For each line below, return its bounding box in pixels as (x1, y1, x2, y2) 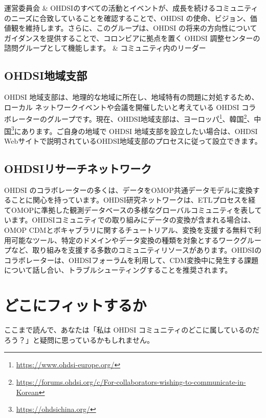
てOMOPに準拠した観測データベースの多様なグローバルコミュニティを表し (4, 204, 255, 215)
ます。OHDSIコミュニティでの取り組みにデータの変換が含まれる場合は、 (11, 214, 255, 225)
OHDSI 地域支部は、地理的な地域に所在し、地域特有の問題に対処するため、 (4, 92, 259, 102)
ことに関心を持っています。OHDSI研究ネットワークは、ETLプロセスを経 (11, 194, 256, 205)
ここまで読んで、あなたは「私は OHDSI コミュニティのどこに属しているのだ (4, 324, 260, 335)
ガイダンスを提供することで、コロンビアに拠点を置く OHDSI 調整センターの (4, 32, 260, 43)
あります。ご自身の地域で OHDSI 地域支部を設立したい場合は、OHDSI (21, 125, 258, 136)
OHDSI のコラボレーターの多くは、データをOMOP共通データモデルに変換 (4, 184, 253, 195)
